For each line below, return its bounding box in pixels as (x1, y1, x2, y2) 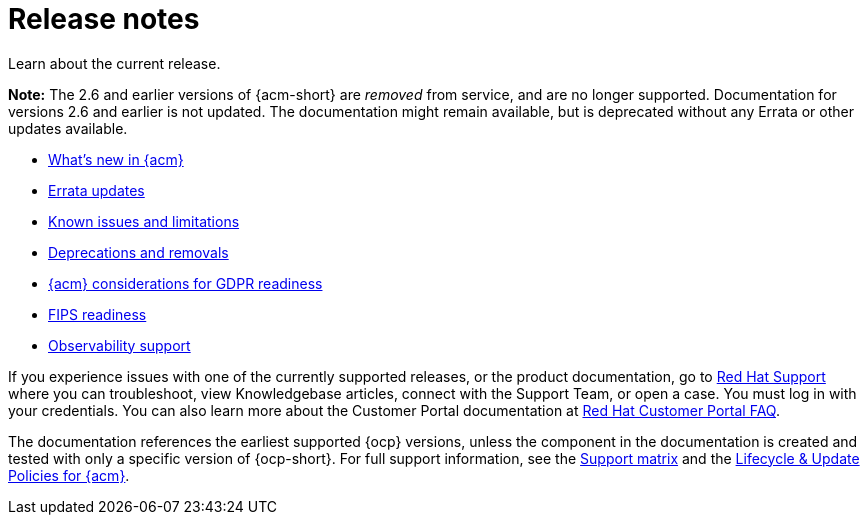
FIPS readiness (48, 305, 147, 323)
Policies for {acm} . (8, 466, 130, 484)
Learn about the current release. (8, 54, 221, 72)
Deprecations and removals (48, 243, 229, 261)
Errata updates (48, 181, 145, 199)
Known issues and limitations (48, 212, 240, 230)
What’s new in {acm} (48, 150, 184, 168)
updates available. (8, 119, 128, 137)
